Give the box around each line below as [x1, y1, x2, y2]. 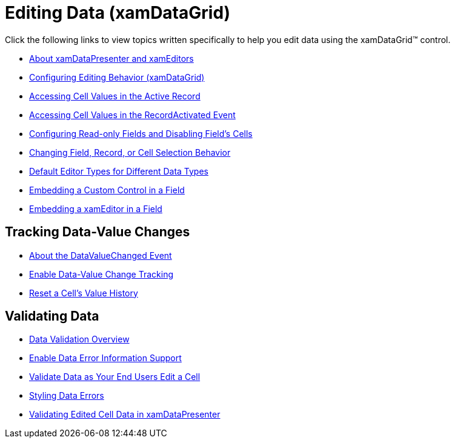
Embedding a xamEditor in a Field [29, 203, 162, 214]
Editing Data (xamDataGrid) [5, 2, 231, 23]
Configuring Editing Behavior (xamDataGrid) [29, 72, 205, 82]
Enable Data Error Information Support [29, 353, 182, 364]
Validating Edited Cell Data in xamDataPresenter [29, 409, 221, 420]
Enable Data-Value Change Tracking [29, 268, 174, 279]
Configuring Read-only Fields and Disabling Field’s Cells [29, 128, 253, 139]
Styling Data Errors [29, 390, 104, 401]
